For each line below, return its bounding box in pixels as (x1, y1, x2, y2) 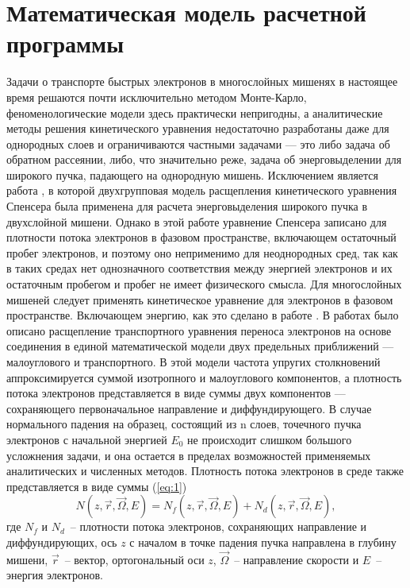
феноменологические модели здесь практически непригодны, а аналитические (6, 104, 383, 121)
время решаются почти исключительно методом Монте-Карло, (6, 88, 307, 105)
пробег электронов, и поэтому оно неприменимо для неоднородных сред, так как (6, 244, 398, 261)
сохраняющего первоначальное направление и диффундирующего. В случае (6, 400, 372, 416)
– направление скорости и (234, 551, 359, 567)
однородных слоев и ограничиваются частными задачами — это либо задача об (6, 135, 390, 152)
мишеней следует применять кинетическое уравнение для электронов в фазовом (6, 291, 393, 308)
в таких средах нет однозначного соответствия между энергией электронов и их (6, 260, 393, 277)
